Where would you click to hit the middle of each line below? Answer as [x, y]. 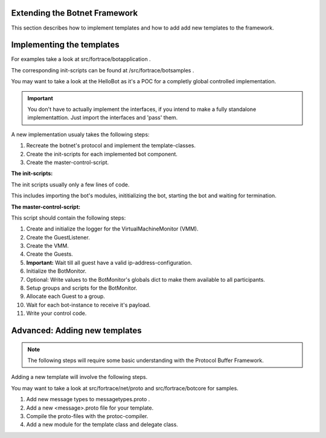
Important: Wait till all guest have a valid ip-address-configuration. [109, 262]
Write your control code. [56, 313]
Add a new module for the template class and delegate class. [102, 425]
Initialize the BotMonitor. [56, 271]
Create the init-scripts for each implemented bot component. [102, 154]
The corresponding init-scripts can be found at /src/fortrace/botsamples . [103, 70]
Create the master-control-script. [68, 162]
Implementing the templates [66, 45]
